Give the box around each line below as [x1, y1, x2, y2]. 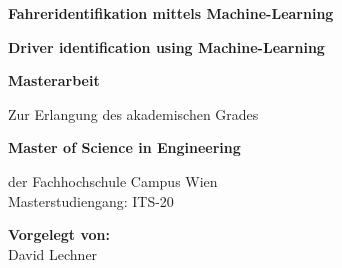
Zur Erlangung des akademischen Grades [8, 103, 259, 124]
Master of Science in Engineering [8, 137, 241, 158]
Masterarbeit [8, 70, 100, 91]
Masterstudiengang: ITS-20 [8, 190, 174, 211]
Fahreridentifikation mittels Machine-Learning [8, 3, 334, 23]
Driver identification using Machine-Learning [8, 36, 325, 57]
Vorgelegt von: [8, 224, 110, 245]
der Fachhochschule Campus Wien [8, 170, 218, 191]
